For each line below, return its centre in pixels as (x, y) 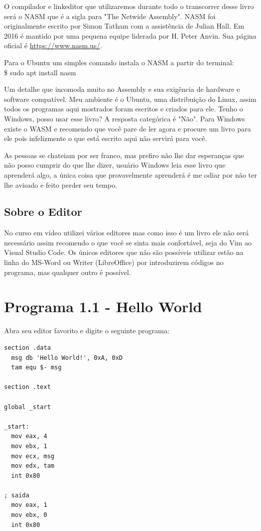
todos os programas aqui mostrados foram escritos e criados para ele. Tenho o (124, 109)
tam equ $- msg (36, 368)
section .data (28, 348)
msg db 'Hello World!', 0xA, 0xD (67, 358)
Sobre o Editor (43, 212)
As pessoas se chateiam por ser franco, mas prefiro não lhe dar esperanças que (124, 155)
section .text (28, 387)
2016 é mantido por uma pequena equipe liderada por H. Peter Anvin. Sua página (130, 35)
